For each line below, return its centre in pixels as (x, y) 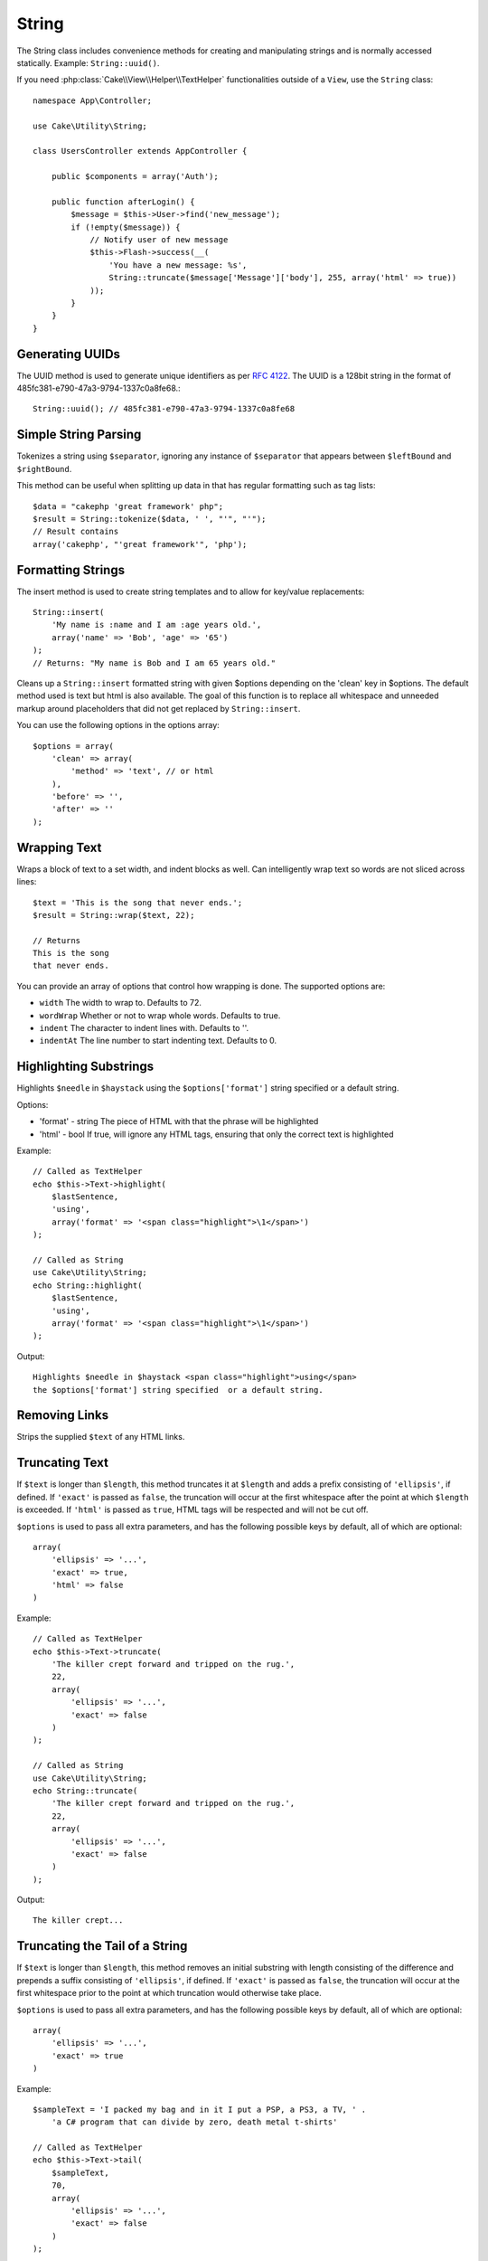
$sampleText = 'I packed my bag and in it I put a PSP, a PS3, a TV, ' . (200, 2109)
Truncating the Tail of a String (102, 1946)
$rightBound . (44, 468)
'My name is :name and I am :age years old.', (156, 625)
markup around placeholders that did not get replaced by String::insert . (159, 708)
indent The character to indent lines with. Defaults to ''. (144, 1028)
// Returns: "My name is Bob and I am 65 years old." (154, 663)
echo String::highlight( (88, 1285)
